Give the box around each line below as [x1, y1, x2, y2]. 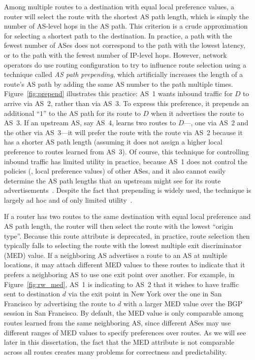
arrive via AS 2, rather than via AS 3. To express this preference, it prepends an [4, 98, 249, 108]
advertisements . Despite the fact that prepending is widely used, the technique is [4, 185, 252, 195]
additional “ [4, 108, 40, 118]
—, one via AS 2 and [184, 117, 249, 128]
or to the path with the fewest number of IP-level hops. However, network [4, 49, 227, 60]
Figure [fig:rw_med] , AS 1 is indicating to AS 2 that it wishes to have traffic [4, 279, 239, 289]
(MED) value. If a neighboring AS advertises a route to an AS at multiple [4, 250, 227, 260]
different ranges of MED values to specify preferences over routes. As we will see [4, 327, 246, 337]
